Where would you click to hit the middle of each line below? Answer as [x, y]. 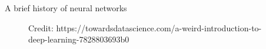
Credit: [41, 27]
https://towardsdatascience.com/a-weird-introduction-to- [159, 27]
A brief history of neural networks [66, 8]
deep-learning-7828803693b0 [79, 39]
